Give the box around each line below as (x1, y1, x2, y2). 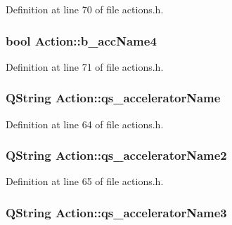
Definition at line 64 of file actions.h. (6, 116, 164, 131)
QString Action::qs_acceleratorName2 (6, 146, 227, 164)
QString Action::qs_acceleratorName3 (6, 203, 227, 221)
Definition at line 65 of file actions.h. (6, 174, 164, 189)
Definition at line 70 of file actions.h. (6, 2, 164, 16)
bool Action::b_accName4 (6, 32, 157, 49)
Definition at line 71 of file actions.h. (6, 59, 164, 74)
